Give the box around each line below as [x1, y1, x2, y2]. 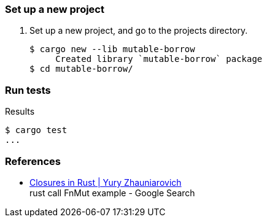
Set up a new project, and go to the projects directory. [29, 25, 248, 36]
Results [5, 106, 35, 117]
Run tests [5, 83, 51, 96]
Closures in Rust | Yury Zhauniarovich [29, 177, 182, 188]
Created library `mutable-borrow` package [55, 54, 263, 64]
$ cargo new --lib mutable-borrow [29, 44, 195, 55]
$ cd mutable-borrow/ [29, 64, 133, 74]
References [5, 155, 61, 167]
